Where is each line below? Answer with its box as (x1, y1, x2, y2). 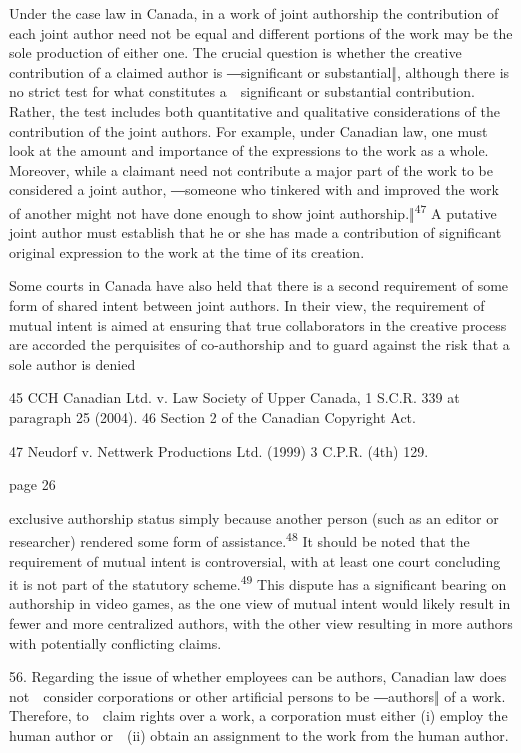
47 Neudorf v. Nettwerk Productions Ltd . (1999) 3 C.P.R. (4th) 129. (9, 440, 429, 461)
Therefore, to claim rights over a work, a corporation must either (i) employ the (9, 705, 508, 726)
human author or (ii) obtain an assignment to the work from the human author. (9, 724, 509, 745)
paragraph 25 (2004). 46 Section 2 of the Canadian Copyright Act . (9, 406, 416, 427)
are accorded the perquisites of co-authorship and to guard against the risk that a (9, 334, 510, 355)
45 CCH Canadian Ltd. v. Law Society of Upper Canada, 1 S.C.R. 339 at (9, 387, 460, 408)
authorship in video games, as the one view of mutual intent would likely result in (9, 593, 511, 614)
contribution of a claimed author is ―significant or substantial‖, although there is (9, 61, 510, 82)
